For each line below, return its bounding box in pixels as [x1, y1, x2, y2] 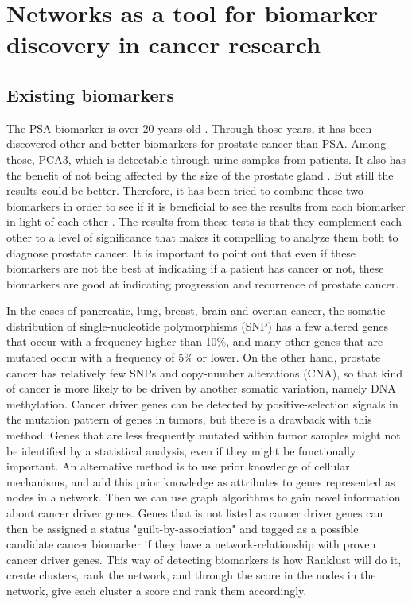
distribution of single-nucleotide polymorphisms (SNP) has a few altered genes [6, 317, 388, 334]
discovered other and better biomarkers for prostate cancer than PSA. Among [6, 135, 387, 152]
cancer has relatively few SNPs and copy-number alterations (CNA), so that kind [6, 364, 403, 381]
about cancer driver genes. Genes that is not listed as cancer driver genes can [6, 505, 383, 521]
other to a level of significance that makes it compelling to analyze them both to [6, 228, 398, 245]
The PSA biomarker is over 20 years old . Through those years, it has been [6, 119, 372, 136]
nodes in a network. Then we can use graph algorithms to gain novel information [6, 489, 401, 505]
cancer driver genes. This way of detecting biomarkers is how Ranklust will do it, [6, 551, 402, 567]
